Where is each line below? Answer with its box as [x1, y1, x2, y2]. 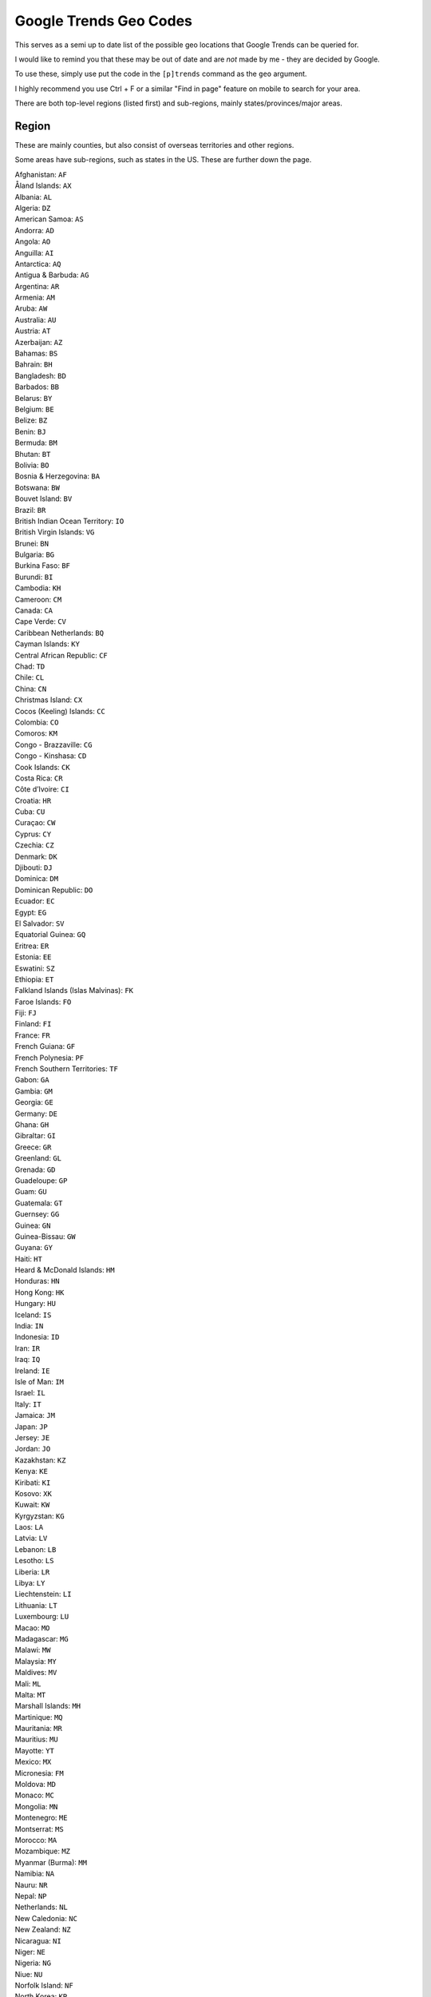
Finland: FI [14, 1019, 52, 1029]
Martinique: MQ [14, 1712, 63, 1721]
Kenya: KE [14, 1467, 48, 1476]
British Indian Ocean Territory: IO [14, 516, 125, 526]
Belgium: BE [14, 404, 55, 414]
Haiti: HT [14, 1254, 43, 1264]
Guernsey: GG [14, 1209, 60, 1219]
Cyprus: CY [14, 829, 52, 839]
